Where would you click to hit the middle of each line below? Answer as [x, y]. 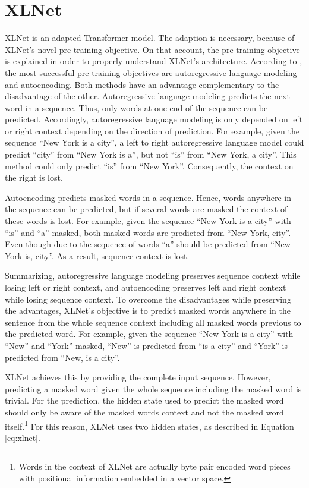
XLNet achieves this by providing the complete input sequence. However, [138, 377]
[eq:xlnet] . [23, 437]
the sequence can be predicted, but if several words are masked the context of [146, 209]
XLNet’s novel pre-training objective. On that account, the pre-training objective [152, 49]
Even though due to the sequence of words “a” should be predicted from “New [148, 244]
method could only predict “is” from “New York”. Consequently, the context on [149, 166]
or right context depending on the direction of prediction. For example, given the [152, 130]
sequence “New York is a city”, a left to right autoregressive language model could [154, 142]
